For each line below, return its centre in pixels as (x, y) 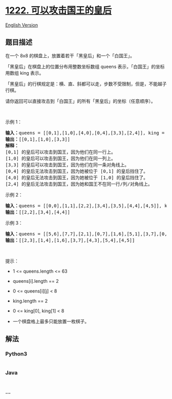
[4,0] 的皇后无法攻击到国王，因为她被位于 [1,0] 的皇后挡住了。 (77, 178)
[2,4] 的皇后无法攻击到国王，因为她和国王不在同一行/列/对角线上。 (79, 184)
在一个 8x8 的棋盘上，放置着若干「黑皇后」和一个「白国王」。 (70, 56)
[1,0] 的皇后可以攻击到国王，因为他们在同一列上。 (61, 158)
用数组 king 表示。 (25, 73)
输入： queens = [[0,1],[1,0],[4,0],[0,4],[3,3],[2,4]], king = (85, 133)
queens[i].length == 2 (36, 281)
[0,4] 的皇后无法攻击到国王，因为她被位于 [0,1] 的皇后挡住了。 (77, 171)
